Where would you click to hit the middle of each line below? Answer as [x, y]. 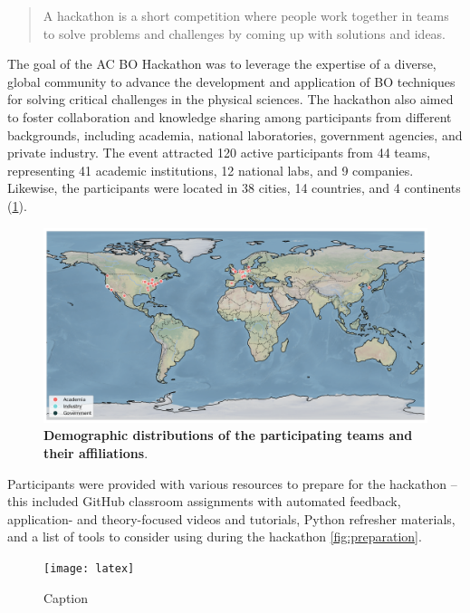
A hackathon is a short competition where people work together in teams [246, 15]
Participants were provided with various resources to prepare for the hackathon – [232, 483]
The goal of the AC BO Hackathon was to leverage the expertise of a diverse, [222, 64]
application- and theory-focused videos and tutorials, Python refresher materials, [231, 518]
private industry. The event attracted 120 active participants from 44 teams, [219, 153]
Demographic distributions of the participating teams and [228, 435]
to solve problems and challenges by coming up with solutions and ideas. [245, 33]
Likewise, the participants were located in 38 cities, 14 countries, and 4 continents [234, 188]
